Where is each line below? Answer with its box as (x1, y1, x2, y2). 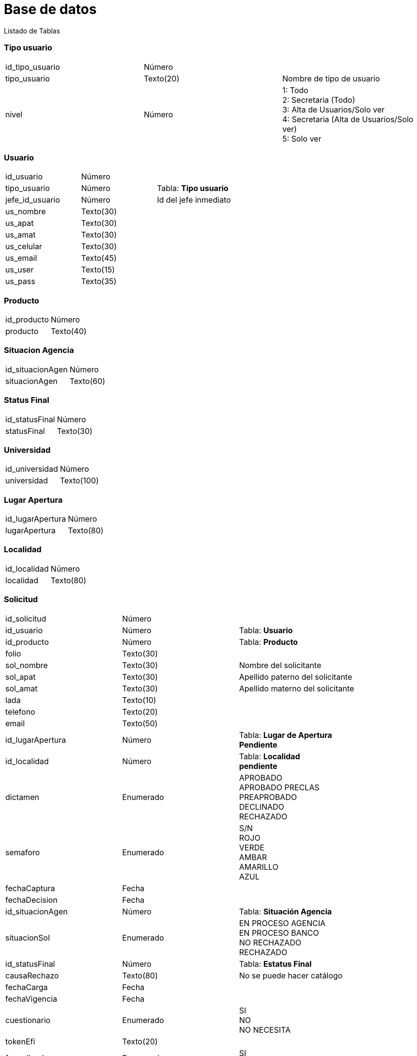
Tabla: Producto (239, 637, 298, 647)
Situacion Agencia (4, 345, 74, 355)
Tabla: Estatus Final (239, 959, 312, 969)
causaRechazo (5, 970, 59, 980)
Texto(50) (122, 718, 158, 728)
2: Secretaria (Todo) (282, 95, 355, 105)
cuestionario (5, 1015, 51, 1025)
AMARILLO (239, 862, 278, 872)
